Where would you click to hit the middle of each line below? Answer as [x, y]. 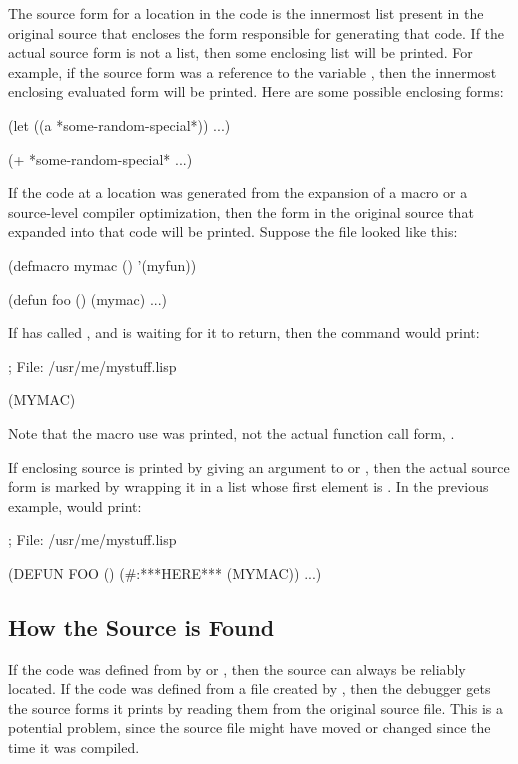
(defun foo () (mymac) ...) [88, 298]
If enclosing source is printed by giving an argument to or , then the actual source [259, 466]
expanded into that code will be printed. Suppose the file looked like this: [233, 231]
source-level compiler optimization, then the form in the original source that [241, 211]
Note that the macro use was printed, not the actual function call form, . [231, 432]
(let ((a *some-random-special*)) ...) [119, 124]
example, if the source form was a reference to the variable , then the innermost [252, 71]
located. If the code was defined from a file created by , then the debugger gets [249, 688]
